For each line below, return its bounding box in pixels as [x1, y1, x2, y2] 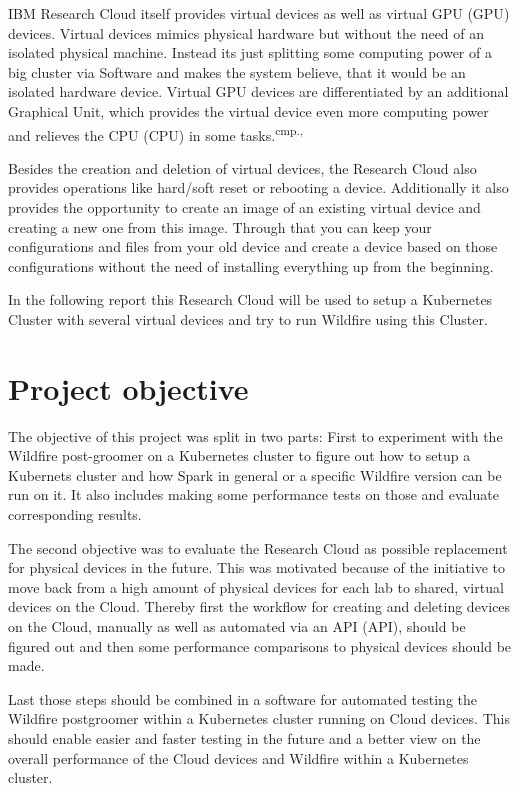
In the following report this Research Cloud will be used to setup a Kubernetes [8, 289, 493, 310]
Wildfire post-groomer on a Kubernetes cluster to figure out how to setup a [8, 445, 471, 466]
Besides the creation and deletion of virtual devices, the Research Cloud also [8, 157, 477, 178]
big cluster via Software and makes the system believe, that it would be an [8, 61, 466, 82]
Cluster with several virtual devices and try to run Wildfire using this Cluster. [8, 308, 488, 329]
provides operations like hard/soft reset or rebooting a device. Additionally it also [8, 177, 509, 198]
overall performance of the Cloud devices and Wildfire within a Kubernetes [8, 747, 469, 768]
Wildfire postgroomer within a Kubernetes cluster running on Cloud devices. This [8, 708, 510, 729]
